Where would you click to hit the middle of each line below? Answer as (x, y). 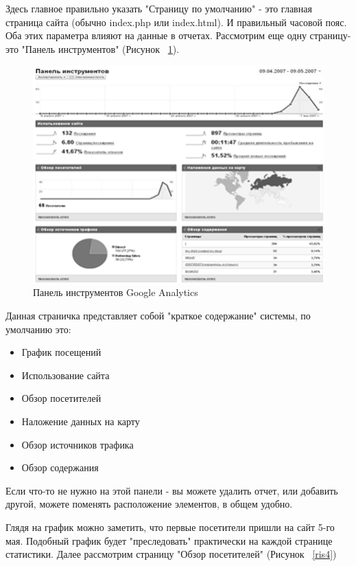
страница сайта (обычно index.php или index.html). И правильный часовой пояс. (176, 22)
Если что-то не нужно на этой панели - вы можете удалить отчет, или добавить (172, 490)
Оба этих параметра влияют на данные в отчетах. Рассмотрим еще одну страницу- (178, 35)
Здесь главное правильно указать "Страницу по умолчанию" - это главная (159, 8)
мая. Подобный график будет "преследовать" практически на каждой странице (169, 540)
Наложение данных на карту (81, 421)
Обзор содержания (60, 467)
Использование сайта (66, 375)
